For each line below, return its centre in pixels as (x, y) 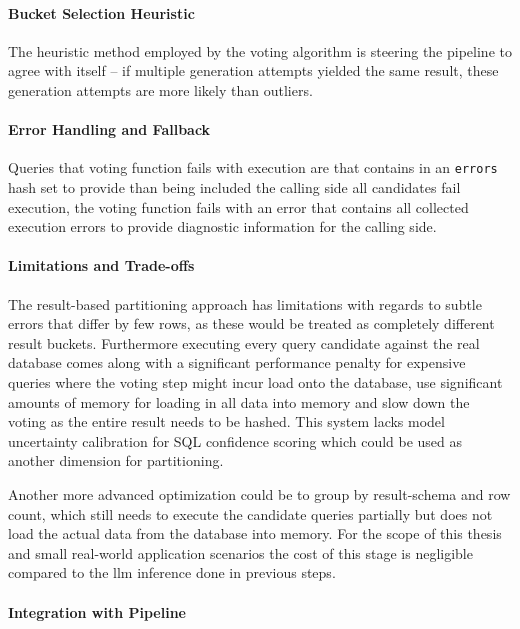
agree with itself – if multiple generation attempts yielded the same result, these (253, 70)
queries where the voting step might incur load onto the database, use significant (255, 381)
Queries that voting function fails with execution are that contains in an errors (253, 167)
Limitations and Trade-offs (101, 265)
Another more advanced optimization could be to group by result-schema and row (259, 493)
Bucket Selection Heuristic (101, 12)
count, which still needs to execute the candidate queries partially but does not (250, 513)
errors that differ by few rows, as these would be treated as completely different (251, 323)
